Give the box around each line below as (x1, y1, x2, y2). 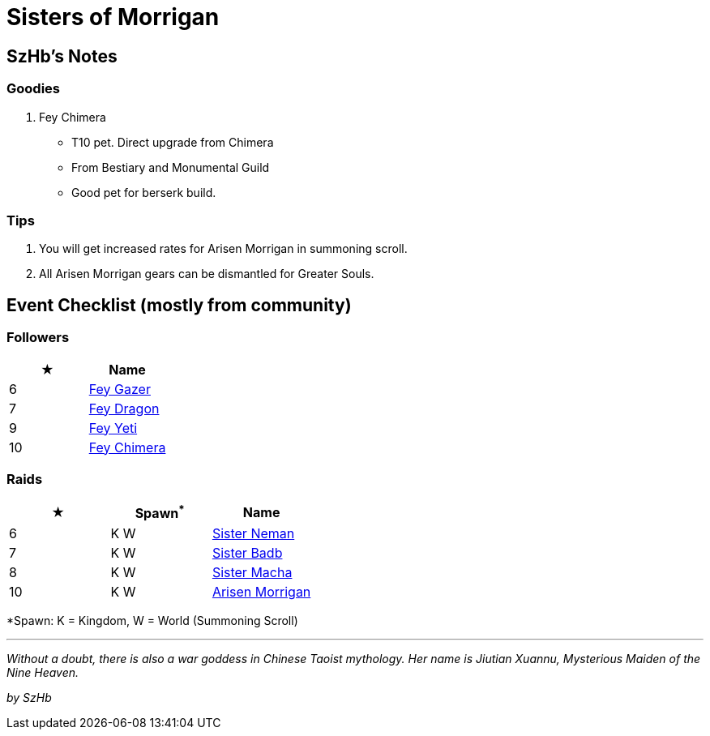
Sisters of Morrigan (6, 3, 220, 31)
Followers (6, 329, 70, 346)
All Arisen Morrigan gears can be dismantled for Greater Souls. (39, 267, 374, 281)
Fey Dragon (88, 400, 160, 417)
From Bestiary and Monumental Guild (71, 160, 270, 174)
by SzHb (6, 690, 52, 704)
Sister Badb (212, 544, 283, 561)
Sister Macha (212, 563, 293, 580)
